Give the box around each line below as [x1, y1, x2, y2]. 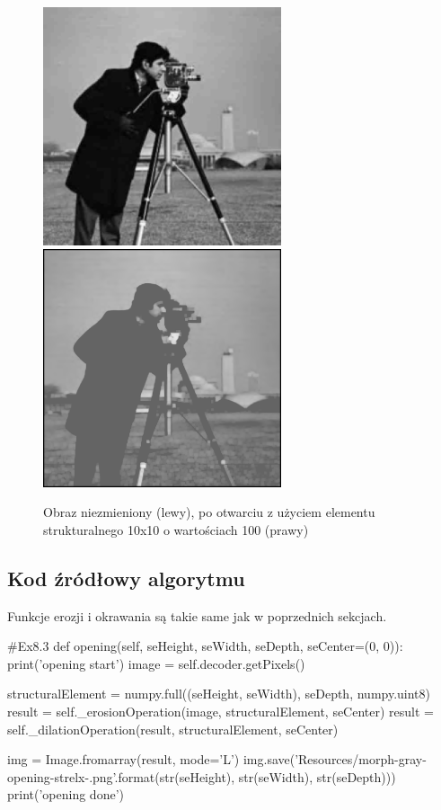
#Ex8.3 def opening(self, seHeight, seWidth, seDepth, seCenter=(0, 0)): [7, 636, 403, 655]
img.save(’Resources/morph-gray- [243, 750, 427, 769]
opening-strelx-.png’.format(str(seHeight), [7, 767, 235, 786]
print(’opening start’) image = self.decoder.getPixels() [7, 654, 305, 672]
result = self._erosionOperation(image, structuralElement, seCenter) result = [7, 702, 434, 721]
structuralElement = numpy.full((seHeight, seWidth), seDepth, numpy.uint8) [7, 684, 431, 703]
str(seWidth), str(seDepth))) [238, 767, 396, 786]
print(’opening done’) [7, 785, 124, 804]
